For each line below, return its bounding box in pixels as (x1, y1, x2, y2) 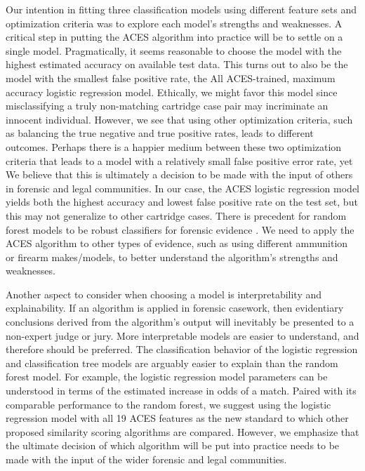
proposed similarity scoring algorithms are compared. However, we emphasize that (6, 424, 359, 439)
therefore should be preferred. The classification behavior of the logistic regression (6, 342, 358, 357)
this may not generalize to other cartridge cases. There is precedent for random (6, 208, 347, 223)
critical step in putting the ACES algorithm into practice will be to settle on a (6, 29, 343, 44)
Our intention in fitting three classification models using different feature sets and (6, 2, 357, 16)
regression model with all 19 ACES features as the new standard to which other (6, 411, 349, 425)
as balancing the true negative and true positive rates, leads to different (6, 126, 314, 140)
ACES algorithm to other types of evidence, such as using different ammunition (6, 236, 348, 251)
